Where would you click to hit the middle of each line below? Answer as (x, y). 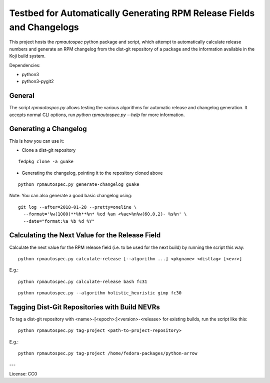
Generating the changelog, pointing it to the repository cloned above (92, 173)
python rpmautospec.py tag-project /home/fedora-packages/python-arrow (108, 353)
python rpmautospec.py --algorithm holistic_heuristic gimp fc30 (100, 293)
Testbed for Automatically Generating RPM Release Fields (132, 13)
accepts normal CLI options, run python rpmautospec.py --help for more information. (97, 115)
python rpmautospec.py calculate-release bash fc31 (83, 281)
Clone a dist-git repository (49, 150)
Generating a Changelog (48, 129)
